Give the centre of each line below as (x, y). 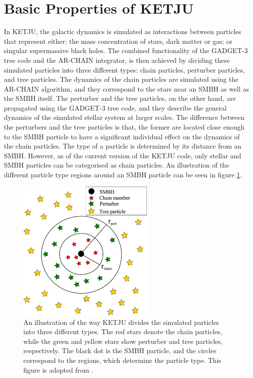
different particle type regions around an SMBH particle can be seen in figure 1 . (123, 175)
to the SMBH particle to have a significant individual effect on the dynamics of (122, 136)
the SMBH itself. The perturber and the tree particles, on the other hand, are (120, 98)
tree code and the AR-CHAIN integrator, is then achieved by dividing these (117, 60)
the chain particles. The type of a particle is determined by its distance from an (123, 146)
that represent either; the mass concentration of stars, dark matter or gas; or (118, 41)
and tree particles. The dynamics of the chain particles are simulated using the (121, 79)
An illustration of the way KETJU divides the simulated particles (121, 322)
